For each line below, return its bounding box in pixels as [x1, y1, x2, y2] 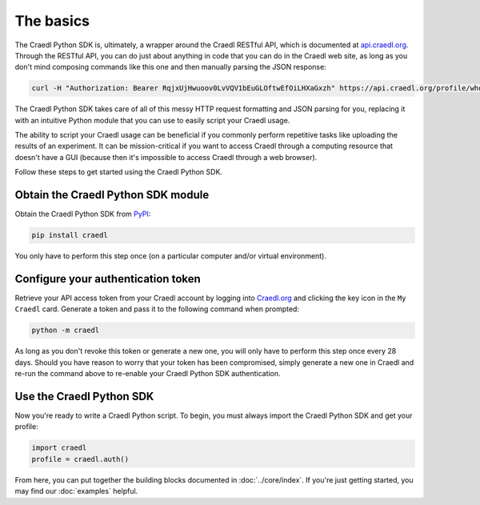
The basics [14, 12, 90, 30]
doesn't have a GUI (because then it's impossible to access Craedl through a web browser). [14, 152, 318, 162]
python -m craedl [31, 326, 100, 335]
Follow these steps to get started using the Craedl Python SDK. [14, 167, 223, 177]
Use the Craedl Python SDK [14, 389, 154, 403]
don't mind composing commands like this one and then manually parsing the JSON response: [14, 62, 327, 72]
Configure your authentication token [14, 272, 202, 286]
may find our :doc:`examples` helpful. [14, 487, 138, 496]
